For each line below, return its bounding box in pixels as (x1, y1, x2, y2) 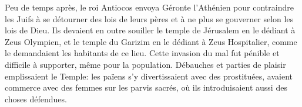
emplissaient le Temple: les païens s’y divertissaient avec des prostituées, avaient (5, 70, 293, 82)
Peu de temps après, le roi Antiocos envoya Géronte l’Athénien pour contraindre (5, 1, 294, 13)
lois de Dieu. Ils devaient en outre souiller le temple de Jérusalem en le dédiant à (5, 24, 296, 36)
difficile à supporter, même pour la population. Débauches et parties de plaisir (5, 58, 286, 70)
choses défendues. (5, 92, 67, 105)
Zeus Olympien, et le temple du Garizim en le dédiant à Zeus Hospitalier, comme (5, 35, 297, 47)
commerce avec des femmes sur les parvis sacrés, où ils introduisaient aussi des (5, 81, 287, 94)
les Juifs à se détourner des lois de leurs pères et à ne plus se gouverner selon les (5, 12, 294, 25)
